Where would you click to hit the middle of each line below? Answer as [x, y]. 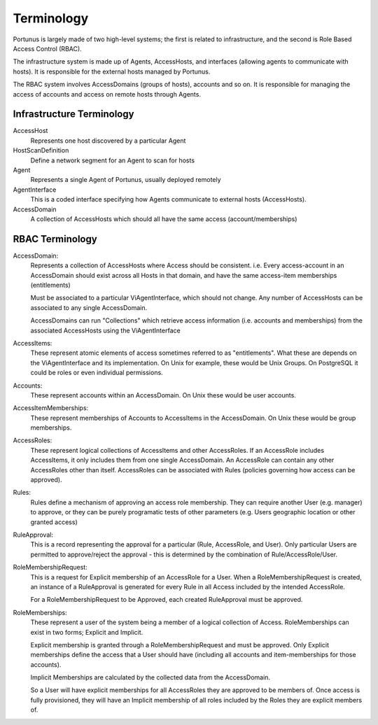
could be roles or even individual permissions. [97, 373]
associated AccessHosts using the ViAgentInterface [106, 330]
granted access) [54, 522]
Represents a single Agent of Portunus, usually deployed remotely [126, 180]
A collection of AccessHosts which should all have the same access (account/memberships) [164, 219]
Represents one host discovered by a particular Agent [108, 141]
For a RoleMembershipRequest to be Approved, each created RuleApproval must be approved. [167, 600]
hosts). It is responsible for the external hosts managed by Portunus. [112, 71]
